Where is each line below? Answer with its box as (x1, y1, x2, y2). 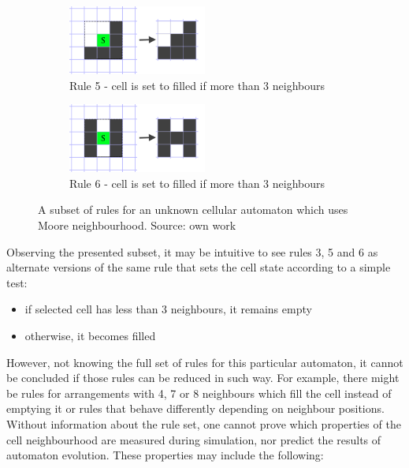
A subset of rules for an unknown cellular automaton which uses (38, 201, 348, 218)
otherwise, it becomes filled (24, 327, 156, 343)
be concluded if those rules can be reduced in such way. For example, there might (6, 369, 400, 386)
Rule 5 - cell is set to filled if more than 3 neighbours (69, 77, 325, 93)
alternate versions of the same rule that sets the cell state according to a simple (6, 259, 391, 275)
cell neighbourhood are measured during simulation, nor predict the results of (6, 431, 381, 447)
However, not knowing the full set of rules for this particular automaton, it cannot (6, 354, 403, 370)
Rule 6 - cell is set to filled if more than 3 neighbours (69, 174, 325, 191)
